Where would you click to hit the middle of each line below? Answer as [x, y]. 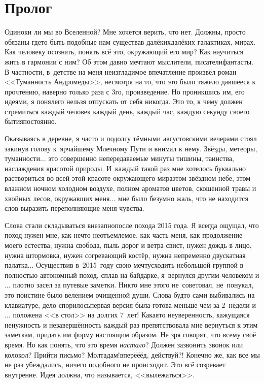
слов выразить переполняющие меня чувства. [74, 208]
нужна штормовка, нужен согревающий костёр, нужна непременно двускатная [125, 255]
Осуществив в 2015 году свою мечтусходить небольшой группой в [140, 265]
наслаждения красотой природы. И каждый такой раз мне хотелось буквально [125, 168]
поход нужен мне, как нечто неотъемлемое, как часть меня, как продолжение [124, 235]
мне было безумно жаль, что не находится [183, 198]
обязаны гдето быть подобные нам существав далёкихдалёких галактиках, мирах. [130, 41]
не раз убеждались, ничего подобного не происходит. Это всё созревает [115, 364]
